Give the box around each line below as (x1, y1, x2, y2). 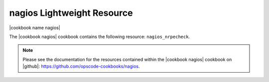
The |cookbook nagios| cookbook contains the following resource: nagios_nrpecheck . (9, 34, 190, 40)
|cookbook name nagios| (9, 25, 61, 31)
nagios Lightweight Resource (9, 7, 133, 18)
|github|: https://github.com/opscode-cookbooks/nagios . (22, 63, 140, 69)
